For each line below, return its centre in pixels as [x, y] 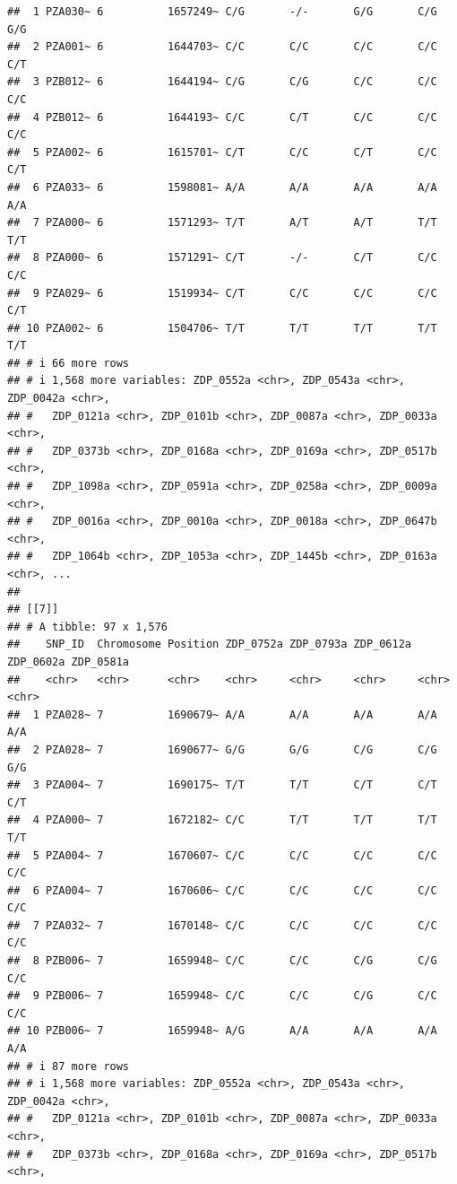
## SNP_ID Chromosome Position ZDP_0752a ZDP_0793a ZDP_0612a [210, 644]
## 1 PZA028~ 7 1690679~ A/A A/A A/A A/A [222, 714]
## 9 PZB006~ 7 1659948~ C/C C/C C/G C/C [222, 996]
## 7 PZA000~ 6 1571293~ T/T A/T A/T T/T [222, 223]
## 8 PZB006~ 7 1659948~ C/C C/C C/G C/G [222, 961]
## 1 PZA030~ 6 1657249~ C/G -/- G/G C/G [222, 12]
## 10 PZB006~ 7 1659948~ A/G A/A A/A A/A [222, 1031]
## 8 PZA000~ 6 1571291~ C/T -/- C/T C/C [222, 258]
